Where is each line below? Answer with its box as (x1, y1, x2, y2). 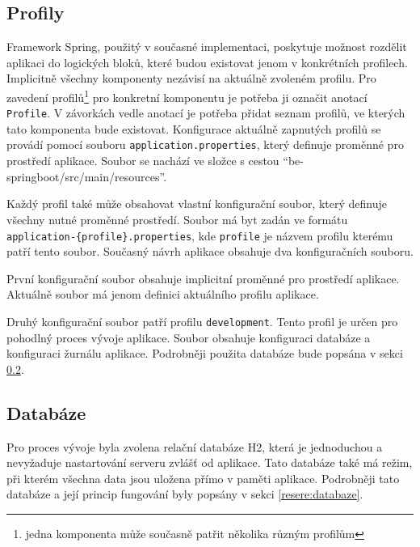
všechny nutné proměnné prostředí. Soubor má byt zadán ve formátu (6, 210, 348, 227)
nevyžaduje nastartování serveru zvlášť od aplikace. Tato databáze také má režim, (6, 454, 413, 471)
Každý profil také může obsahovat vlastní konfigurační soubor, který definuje (6, 195, 387, 212)
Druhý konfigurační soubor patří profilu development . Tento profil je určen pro (6, 312, 398, 329)
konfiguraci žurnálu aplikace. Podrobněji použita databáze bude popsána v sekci (6, 345, 403, 362)
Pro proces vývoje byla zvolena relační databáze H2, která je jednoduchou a (6, 438, 383, 455)
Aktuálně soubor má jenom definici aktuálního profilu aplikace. (6, 286, 319, 303)
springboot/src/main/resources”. (6, 167, 167, 184)
